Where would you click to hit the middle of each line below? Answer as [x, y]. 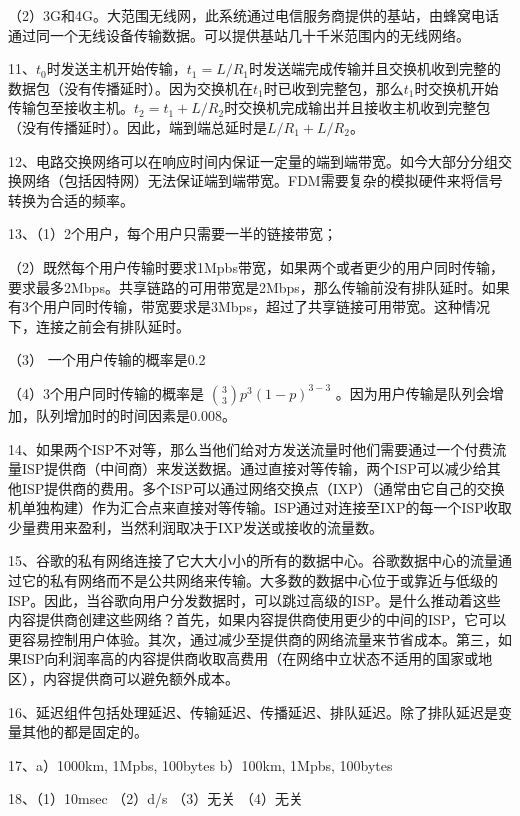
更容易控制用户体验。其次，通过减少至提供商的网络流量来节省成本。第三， [253, 638]
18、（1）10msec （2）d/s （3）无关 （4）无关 [155, 798]
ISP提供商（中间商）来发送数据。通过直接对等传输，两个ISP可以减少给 [254, 468]
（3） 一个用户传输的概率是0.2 [107, 359]
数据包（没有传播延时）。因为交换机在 [130, 87]
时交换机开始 [456, 87]
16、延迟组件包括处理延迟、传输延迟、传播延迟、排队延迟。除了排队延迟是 [253, 711]
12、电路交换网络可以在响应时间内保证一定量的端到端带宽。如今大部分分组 [253, 160]
